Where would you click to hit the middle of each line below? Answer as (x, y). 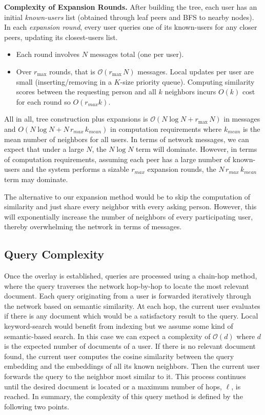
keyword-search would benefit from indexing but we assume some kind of (119, 326)
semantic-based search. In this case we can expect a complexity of (107, 336)
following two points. (37, 406)
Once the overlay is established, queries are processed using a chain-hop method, (131, 276)
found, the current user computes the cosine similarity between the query (119, 356)
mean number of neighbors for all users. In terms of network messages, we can (127, 139)
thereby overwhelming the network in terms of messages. (93, 226)
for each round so (43, 101)
